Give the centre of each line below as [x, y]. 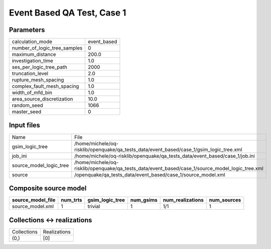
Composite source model [48, 188]
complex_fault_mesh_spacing [46, 86]
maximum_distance [34, 54]
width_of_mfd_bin [32, 93]
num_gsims [144, 200]
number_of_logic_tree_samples [47, 48]
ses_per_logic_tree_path [40, 67]
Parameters [27, 30]
